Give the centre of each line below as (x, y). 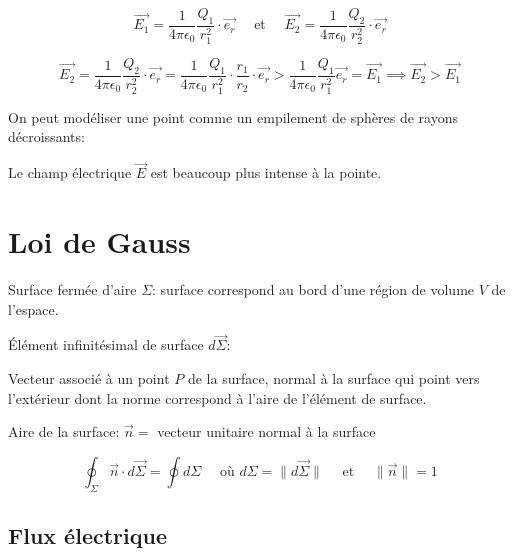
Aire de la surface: (64, 431)
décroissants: (46, 136)
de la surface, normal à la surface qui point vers (333, 377)
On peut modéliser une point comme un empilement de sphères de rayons (233, 116)
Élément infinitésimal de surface (106, 344)
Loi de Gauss (99, 241)
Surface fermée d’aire (72, 288)
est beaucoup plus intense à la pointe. (266, 172)
